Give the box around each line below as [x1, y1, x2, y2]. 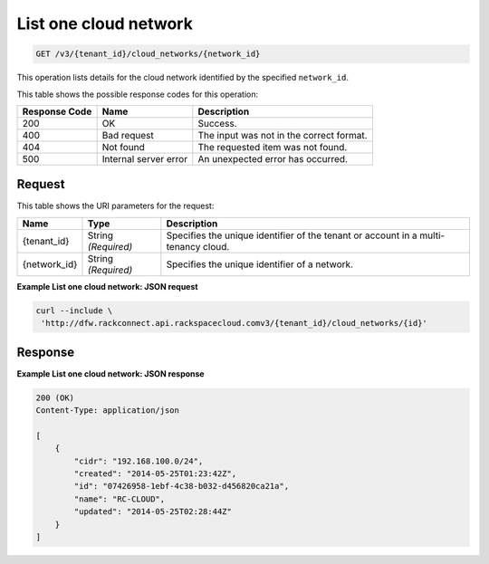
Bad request [101, 129, 154, 141]
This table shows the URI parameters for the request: [16, 200, 215, 212]
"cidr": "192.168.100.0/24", [73, 455, 204, 466]
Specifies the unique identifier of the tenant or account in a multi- [166, 229, 446, 242]
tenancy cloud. [166, 240, 230, 253]
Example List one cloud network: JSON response [16, 368, 205, 379]
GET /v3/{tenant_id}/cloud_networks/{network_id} [35, 49, 261, 59]
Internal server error [101, 152, 188, 165]
